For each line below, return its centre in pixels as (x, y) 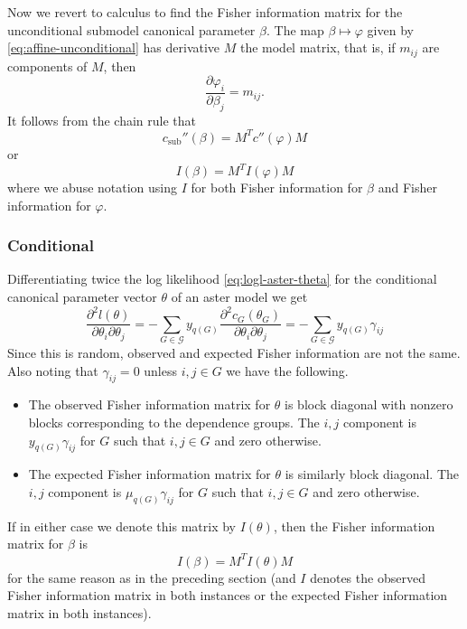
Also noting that (53, 370)
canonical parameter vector (82, 297)
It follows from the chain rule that (102, 120)
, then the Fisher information (354, 526)
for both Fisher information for (277, 188)
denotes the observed (368, 577)
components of (47, 66)
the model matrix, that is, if (318, 47)
